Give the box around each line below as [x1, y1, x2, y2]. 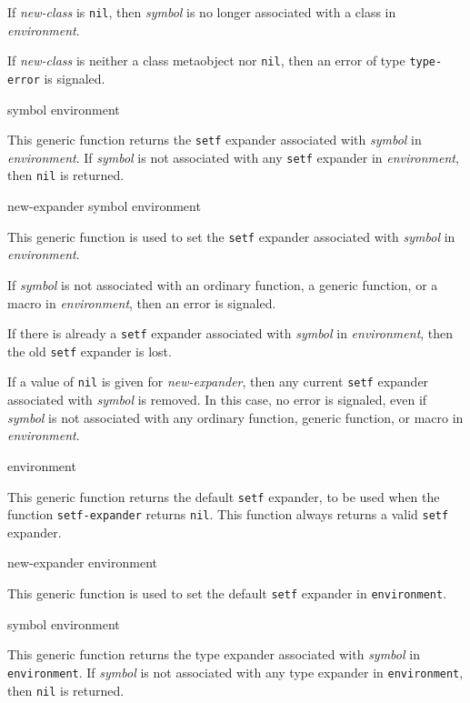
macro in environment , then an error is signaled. [7, 293, 276, 312]
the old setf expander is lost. [7, 341, 172, 360]
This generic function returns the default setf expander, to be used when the [7, 487, 440, 506]
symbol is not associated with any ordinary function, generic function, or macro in [7, 407, 464, 427]
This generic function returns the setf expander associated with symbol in [7, 130, 422, 149]
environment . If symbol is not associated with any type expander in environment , [7, 662, 464, 681]
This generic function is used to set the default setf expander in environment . [7, 584, 447, 602]
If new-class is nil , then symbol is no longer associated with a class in [7, 3, 396, 21]
